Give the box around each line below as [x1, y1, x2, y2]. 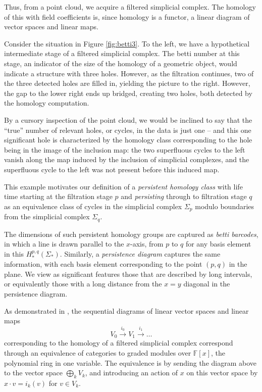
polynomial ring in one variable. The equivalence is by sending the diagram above [4, 357, 257, 368]
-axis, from [130, 238, 164, 249]
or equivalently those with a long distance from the [4, 278, 162, 289]
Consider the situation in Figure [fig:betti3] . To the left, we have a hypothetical [4, 38, 250, 48]
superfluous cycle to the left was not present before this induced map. [4, 164, 220, 174]
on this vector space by [186, 367, 258, 378]
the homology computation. [4, 97, 89, 108]
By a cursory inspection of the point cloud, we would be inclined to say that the [4, 114, 252, 125]
